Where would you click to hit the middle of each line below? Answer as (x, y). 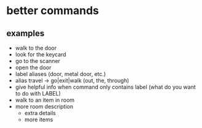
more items (39, 119)
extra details (40, 113)
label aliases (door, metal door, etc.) (60, 74)
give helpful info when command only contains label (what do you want (106, 87)
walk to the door (36, 48)
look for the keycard (41, 55)
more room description (44, 107)
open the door (33, 67)
